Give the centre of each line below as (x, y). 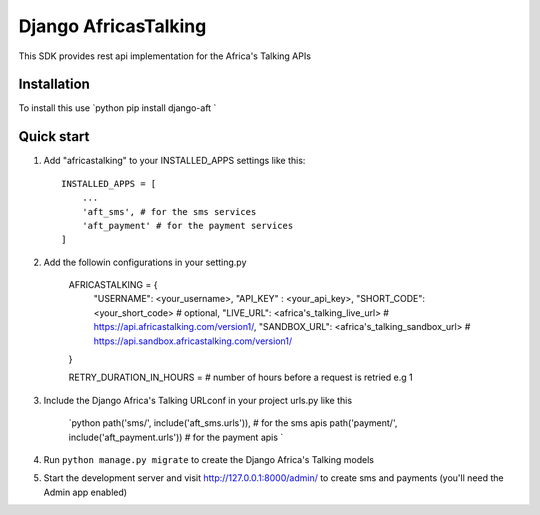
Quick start (54, 136)
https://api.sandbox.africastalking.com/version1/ (193, 341)
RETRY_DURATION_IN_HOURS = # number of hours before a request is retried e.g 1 (241, 377)
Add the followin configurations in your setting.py (145, 262)
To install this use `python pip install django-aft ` (117, 108)
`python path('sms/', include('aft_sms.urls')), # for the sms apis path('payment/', (233, 423)
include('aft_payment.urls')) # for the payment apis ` (176, 437)
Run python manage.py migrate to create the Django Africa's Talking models (209, 459)
